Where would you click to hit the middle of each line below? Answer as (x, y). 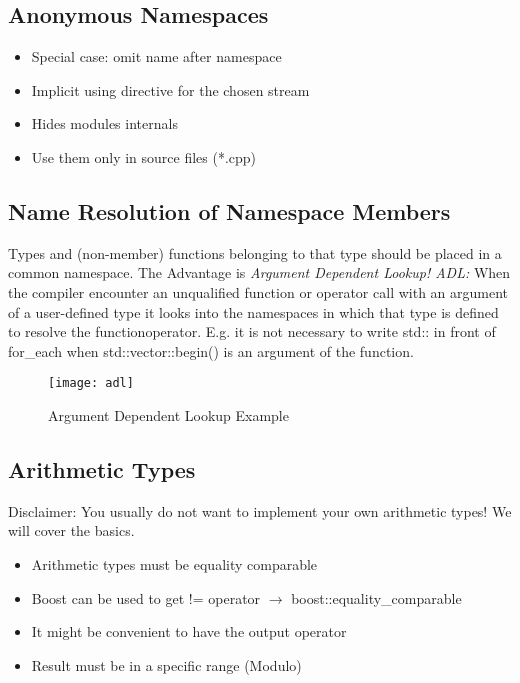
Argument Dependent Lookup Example (168, 415)
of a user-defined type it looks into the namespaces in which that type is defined (253, 311)
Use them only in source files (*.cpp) (144, 156)
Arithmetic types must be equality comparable (174, 563)
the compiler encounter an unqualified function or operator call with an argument (258, 291)
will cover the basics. (71, 530)
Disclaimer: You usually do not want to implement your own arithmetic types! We (260, 510)
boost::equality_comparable (376, 597)
